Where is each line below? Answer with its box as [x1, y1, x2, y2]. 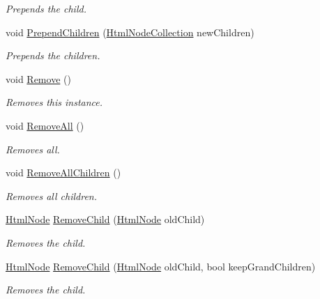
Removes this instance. [6, 95, 103, 109]
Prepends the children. [6, 48, 100, 63]
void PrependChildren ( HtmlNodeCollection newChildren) [6, 24, 254, 39]
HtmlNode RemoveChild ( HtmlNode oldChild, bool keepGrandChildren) [6, 259, 316, 273]
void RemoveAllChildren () [6, 165, 121, 180]
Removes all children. [6, 188, 97, 203]
